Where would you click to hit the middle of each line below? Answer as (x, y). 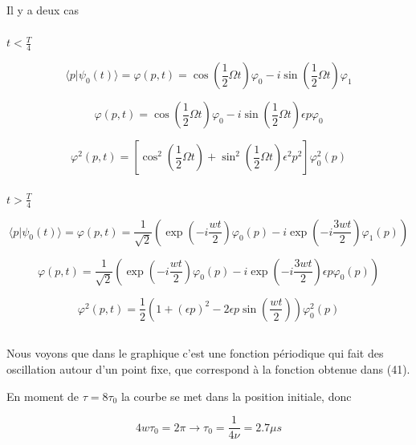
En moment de (43, 396)
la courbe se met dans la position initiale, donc (236, 396)
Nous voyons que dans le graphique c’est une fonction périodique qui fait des (195, 353)
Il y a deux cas (43, 10)
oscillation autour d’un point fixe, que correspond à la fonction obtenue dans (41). (208, 368)
